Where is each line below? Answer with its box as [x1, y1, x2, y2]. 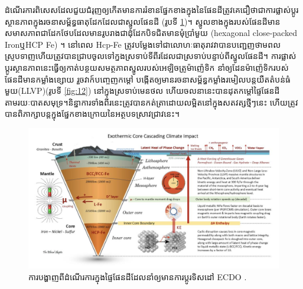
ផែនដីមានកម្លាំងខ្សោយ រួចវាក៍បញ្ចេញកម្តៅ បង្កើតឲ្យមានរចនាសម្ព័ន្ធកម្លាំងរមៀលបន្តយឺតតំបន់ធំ [5, 73, 291, 85]
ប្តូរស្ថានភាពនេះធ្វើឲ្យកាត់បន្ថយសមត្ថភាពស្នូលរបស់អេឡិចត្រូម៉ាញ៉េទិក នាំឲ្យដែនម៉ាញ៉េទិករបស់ [5, 61, 289, 73]
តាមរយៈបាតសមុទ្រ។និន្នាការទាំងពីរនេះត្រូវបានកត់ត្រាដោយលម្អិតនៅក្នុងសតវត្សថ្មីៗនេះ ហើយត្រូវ [5, 96, 298, 108]
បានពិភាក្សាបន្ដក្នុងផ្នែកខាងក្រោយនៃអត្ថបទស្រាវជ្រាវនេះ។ [5, 107, 180, 120]
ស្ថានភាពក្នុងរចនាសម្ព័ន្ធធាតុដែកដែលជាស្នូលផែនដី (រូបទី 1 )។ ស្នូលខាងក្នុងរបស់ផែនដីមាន [5, 15, 281, 27]
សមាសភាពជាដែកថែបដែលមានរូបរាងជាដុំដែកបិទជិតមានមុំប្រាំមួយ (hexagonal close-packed [5, 27, 297, 39]
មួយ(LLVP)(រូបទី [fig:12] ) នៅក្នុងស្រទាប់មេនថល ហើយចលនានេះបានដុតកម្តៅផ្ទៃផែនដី [5, 84, 280, 97]
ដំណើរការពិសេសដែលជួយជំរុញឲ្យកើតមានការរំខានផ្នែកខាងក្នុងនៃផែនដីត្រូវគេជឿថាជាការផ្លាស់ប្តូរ [5, 4, 299, 15]
